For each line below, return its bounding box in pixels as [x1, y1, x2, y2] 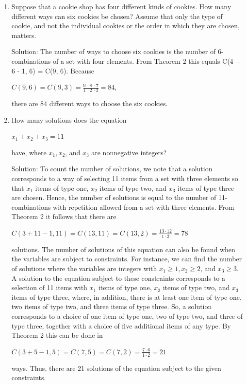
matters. [11, 30, 36, 40]
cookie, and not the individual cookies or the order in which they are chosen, [11, 20, 240, 31]
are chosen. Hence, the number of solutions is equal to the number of [11, 192, 216, 202]
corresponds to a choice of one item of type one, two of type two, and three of [11, 311, 243, 321]
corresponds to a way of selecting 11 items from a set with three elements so [11, 173, 238, 183]
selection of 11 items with [11, 282, 87, 293]
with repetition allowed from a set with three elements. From [53, 201, 234, 212]
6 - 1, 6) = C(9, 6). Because [11, 65, 94, 75]
